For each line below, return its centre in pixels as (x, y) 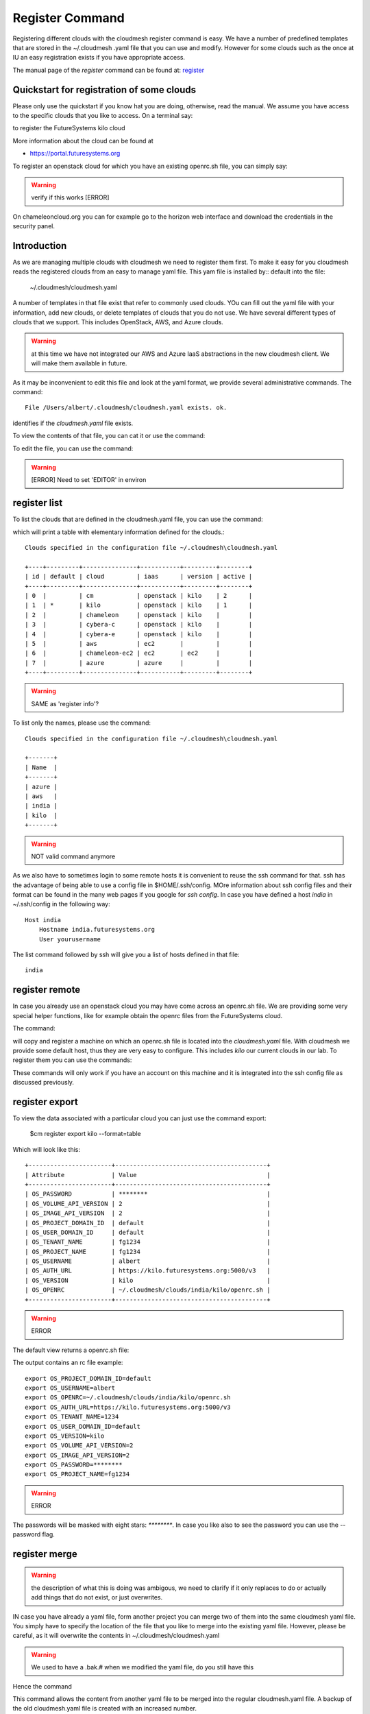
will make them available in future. (79, 363)
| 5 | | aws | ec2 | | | (139, 643)
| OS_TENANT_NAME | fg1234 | (148, 1242)
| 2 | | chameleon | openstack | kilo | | (139, 615)
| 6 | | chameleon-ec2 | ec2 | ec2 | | (139, 653)
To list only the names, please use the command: (82, 723)
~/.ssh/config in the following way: (61, 904)
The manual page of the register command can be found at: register (109, 70)
